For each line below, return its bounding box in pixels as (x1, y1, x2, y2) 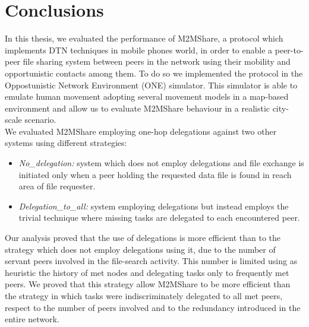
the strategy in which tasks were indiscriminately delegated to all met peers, (5, 290, 283, 301)
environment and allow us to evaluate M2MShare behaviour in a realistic (5, 101, 270, 114)
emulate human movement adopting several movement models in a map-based (5, 90, 289, 103)
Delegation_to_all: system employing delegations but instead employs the (18, 199, 289, 212)
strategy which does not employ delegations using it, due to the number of (5, 243, 276, 255)
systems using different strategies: (5, 136, 127, 149)
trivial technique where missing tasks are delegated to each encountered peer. (18, 211, 300, 224)
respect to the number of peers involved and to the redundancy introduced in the (5, 301, 301, 313)
